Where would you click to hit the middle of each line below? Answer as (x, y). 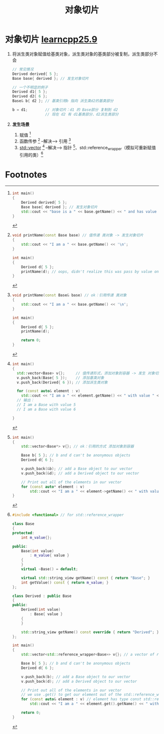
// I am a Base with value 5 (46, 405)
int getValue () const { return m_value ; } (65, 582)
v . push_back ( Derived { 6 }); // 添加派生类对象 (62, 382)
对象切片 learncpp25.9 (51, 39)
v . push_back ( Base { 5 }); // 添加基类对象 (61, 378)
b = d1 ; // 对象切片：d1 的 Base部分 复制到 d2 (65, 110)
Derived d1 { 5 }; (30, 92)
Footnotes (26, 175)
